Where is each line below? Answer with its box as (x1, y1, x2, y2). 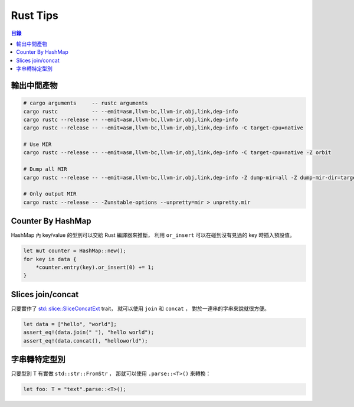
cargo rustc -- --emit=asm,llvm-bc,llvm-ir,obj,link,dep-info (23, 108, 238, 115)
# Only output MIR (23, 191, 77, 197)
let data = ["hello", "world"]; (23, 321, 117, 327)
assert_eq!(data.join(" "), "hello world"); (23, 329, 155, 336)
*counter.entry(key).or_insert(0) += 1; (35, 264, 155, 271)
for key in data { (23, 256, 77, 262)
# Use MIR (23, 141, 52, 148)
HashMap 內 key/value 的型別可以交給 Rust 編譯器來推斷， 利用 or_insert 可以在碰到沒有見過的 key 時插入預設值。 (11, 232, 295, 239)
